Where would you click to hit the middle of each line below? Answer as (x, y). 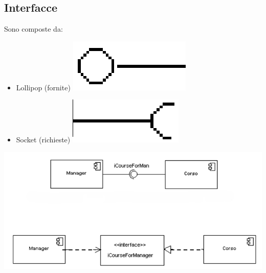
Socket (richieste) (43, 140)
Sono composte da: (34, 29)
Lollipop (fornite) (43, 87)
